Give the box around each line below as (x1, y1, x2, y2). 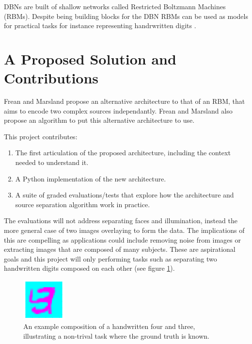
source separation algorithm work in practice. (15, 199, 150, 209)
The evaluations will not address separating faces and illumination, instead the (4, 215, 238, 226)
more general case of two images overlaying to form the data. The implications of (4, 225, 245, 235)
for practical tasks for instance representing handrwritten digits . (4, 20, 196, 31)
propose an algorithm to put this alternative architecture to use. (4, 115, 195, 125)
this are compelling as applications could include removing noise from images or (4, 234, 241, 245)
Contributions (4, 68, 99, 88)
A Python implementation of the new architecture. (15, 173, 166, 183)
